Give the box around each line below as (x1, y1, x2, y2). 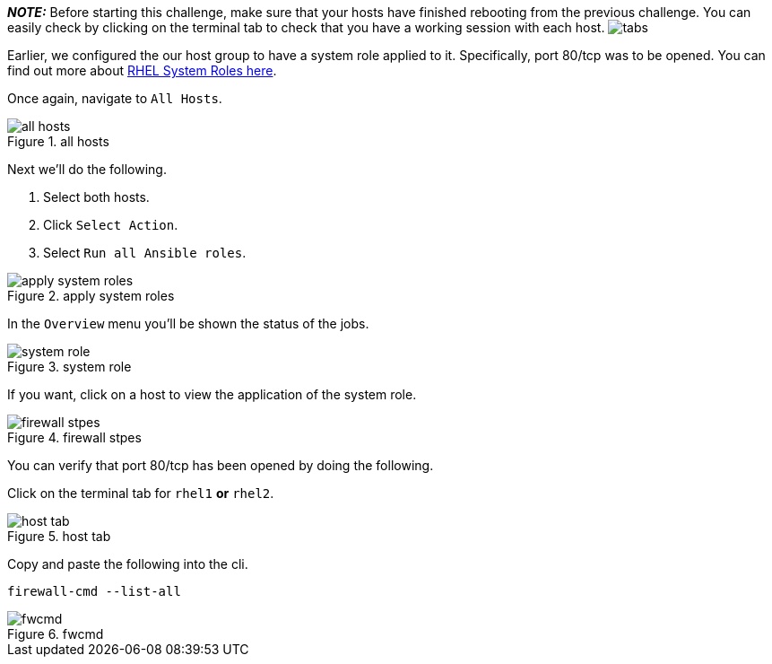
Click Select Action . (43, 217, 178, 232)
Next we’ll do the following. (7, 162, 167, 177)
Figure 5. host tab (7, 529, 111, 544)
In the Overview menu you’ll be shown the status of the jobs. (7, 316, 369, 331)
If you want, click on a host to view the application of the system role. (7, 387, 417, 402)
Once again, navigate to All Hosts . (7, 91, 222, 106)
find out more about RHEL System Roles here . (7, 63, 277, 78)
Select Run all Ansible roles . (43, 245, 247, 260)
